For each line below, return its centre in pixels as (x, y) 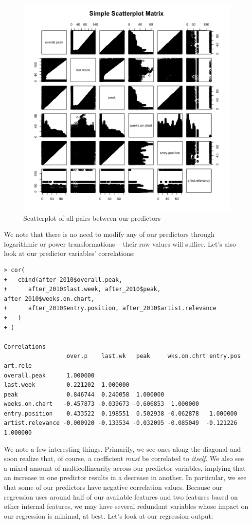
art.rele (18, 366)
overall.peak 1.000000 (49, 375)
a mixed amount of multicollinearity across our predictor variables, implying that (125, 468)
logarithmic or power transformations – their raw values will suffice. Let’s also (120, 243)
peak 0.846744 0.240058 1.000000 (84, 394)
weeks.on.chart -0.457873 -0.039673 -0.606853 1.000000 (101, 404)
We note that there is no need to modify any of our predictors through (109, 234)
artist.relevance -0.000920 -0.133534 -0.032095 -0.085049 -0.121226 (121, 423)
